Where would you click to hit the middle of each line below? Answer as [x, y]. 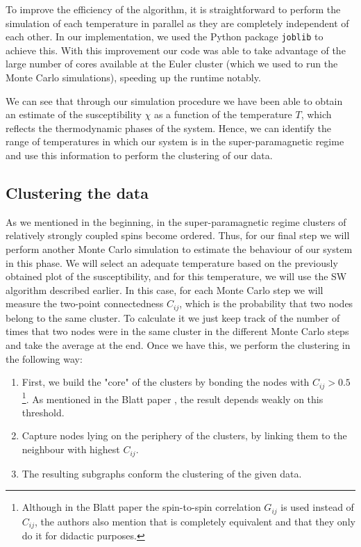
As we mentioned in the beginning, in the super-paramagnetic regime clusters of [176, 221]
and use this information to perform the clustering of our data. [139, 155]
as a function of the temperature [223, 114]
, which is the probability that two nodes [266, 303]
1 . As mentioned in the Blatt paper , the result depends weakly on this [173, 398]
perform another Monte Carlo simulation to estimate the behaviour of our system [179, 248]
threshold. [43, 412]
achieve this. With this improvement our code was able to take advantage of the [176, 50]
